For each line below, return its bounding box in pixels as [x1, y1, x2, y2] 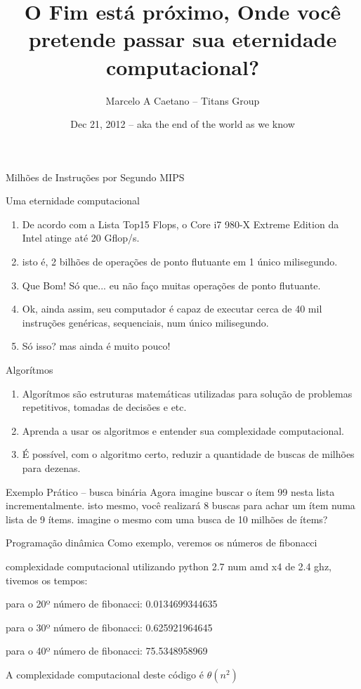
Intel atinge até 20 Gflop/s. [22, 230, 140, 245]
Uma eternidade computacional [6, 193, 140, 208]
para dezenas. [22, 461, 81, 475]
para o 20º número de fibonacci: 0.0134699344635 [6, 596, 218, 611]
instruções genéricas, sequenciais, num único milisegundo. [22, 315, 269, 329]
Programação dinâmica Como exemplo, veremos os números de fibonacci [6, 535, 317, 550]
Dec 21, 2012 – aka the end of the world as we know [70, 117, 295, 131]
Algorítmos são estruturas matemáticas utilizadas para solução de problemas [22, 386, 353, 400]
